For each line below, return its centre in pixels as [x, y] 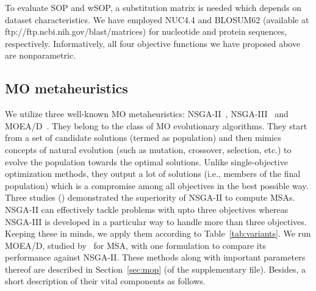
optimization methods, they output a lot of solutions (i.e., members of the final [153, 174]
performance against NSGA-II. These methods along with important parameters [155, 257]
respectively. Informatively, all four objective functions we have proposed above [153, 43]
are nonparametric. [41, 55]
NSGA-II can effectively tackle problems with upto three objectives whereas [147, 209]
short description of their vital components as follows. [105, 281]
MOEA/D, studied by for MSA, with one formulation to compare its [135, 245]
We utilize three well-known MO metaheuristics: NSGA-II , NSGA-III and [147, 114]
